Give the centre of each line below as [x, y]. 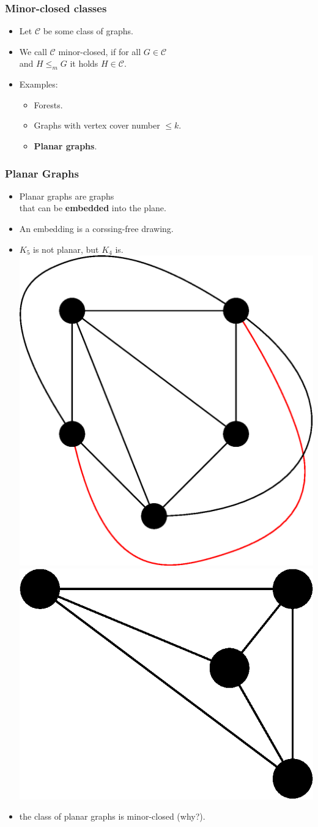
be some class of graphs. [88, 31]
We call [33, 51]
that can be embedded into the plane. [93, 208]
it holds [84, 63]
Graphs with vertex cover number [97, 125]
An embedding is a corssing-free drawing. [96, 228]
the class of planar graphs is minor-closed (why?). [112, 816]
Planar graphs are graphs [67, 196]
